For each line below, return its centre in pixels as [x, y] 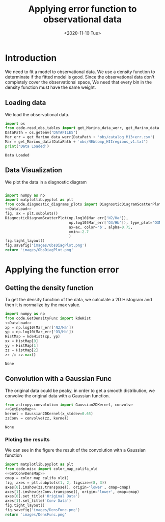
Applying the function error [62, 270]
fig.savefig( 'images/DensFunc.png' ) [42, 510]
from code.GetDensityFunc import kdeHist [48, 318]
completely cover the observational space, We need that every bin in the [79, 82]
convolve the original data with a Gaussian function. [57, 395]
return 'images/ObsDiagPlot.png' [39, 250]
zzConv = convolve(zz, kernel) [37, 418]
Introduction [31, 58]
